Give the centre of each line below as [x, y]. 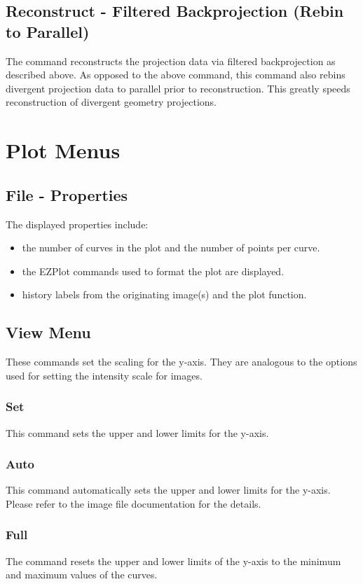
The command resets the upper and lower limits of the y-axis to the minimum [173, 561]
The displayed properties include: [77, 224]
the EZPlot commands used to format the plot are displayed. [153, 271]
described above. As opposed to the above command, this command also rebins [176, 75]
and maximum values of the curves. [82, 575]
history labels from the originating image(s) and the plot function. [164, 294]
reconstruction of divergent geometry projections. [111, 102]
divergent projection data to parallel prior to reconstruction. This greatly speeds [178, 88]
